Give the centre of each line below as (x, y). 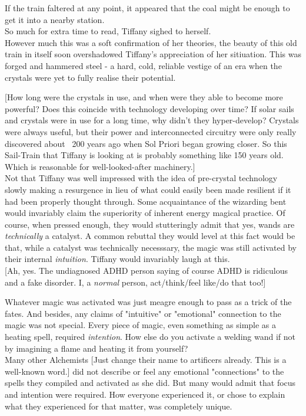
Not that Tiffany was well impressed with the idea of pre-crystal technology (141, 178)
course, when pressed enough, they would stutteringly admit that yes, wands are (150, 224)
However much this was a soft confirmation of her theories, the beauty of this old (151, 42)
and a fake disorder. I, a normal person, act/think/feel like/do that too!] (135, 282)
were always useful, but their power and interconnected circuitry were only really (151, 131)
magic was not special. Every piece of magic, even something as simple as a (141, 325)
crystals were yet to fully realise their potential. (90, 77)
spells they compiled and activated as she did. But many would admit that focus (150, 383)
